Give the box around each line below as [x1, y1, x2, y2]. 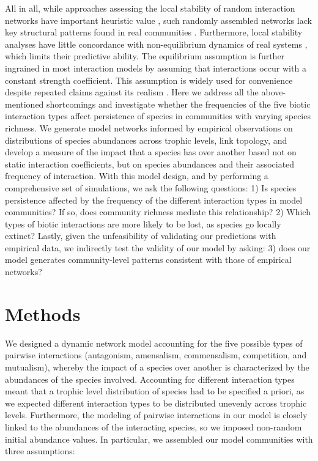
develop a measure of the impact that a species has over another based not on [5, 146, 297, 158]
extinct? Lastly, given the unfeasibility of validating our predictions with [5, 229, 276, 242]
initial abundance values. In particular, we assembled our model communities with [5, 432, 313, 445]
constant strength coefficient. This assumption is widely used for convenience [5, 73, 293, 86]
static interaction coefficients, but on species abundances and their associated [5, 157, 295, 170]
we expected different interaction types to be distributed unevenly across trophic [5, 396, 307, 409]
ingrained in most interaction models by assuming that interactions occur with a [5, 61, 306, 74]
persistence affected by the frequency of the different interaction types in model [5, 193, 303, 206]
